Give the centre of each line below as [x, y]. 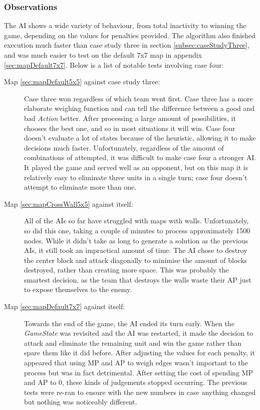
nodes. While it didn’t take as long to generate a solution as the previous [136, 240]
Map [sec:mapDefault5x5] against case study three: [82, 82]
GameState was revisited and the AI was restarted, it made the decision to [139, 333]
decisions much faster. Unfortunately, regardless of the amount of [124, 147]
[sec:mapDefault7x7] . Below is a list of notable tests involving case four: [114, 64]
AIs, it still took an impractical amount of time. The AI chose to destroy [136, 250]
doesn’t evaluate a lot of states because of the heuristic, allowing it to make [140, 138]
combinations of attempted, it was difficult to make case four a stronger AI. [140, 157]
